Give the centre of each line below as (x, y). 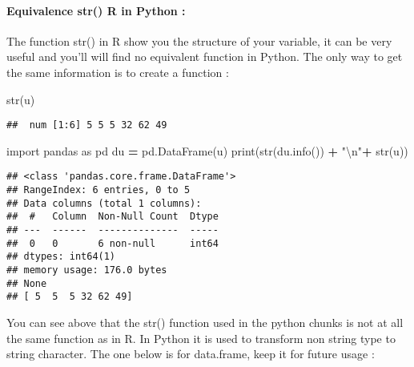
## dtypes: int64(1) (61, 257)
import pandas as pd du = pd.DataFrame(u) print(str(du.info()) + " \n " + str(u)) (207, 150)
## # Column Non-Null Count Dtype (113, 217)
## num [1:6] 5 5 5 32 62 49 (87, 125)
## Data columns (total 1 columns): (104, 203)
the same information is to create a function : (118, 72)
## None (27, 283)
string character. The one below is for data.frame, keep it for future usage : (191, 354)
